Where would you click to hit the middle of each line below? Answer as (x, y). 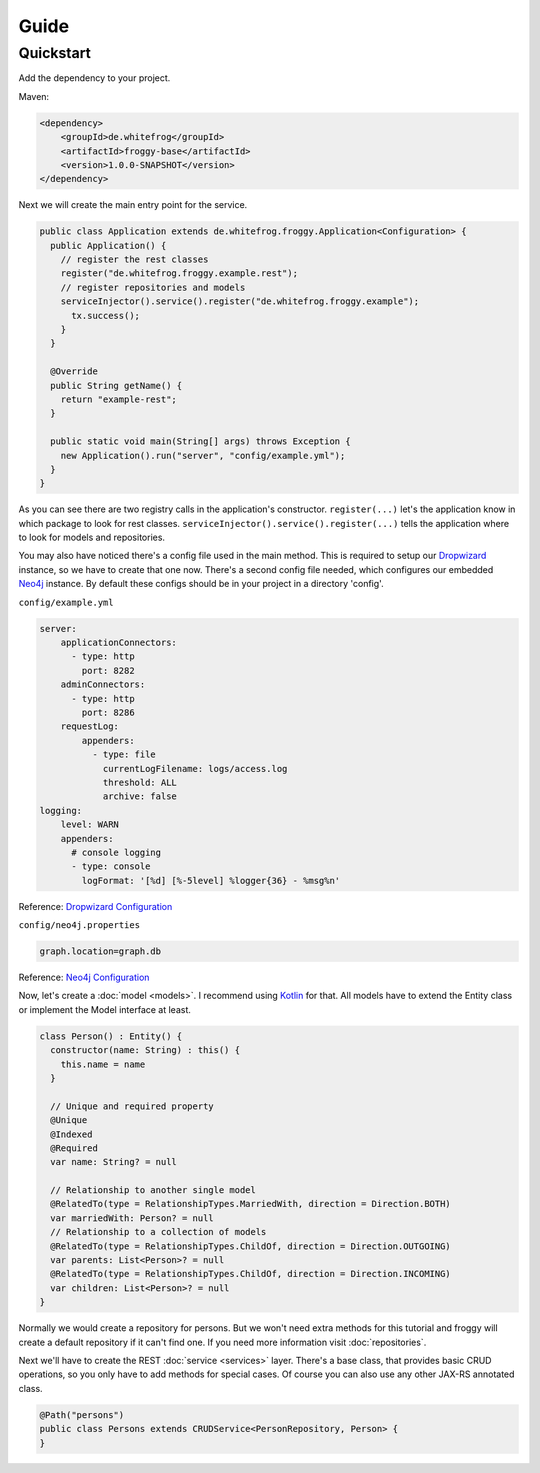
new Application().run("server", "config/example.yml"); (203, 455)
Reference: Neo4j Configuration (84, 977)
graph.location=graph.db (100, 951)
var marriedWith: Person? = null (132, 1218)
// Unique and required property (132, 1106)
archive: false (139, 796)
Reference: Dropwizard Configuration (95, 906)
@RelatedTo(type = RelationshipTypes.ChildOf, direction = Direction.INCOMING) (251, 1274)
